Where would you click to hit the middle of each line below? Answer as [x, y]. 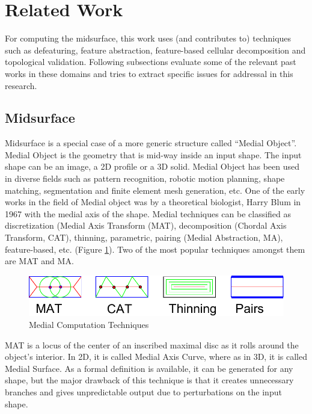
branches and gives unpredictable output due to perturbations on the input [143, 391]
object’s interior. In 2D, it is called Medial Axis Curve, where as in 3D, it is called [156, 357]
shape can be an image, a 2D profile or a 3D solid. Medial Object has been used [152, 166]
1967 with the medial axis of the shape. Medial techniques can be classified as [148, 213]
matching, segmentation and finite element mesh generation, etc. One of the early [155, 190]
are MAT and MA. [39, 261]
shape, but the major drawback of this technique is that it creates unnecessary [149, 380]
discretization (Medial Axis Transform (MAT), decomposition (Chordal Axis [146, 225]
